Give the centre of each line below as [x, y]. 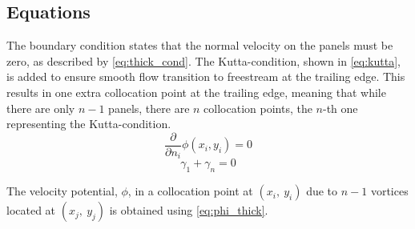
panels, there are [149, 108]
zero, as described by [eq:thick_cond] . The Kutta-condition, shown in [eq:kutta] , [203, 60]
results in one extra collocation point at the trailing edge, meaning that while [196, 92]
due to [322, 191]
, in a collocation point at [190, 191]
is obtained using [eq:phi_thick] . [189, 210]
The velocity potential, [62, 191]
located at [31, 210]
